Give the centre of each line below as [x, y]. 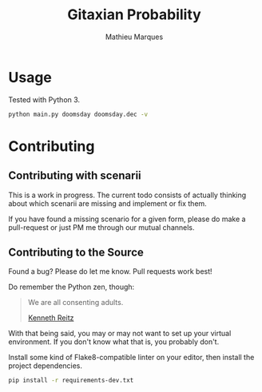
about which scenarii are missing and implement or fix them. [108, 203]
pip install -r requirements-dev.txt [71, 381]
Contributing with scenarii [75, 176]
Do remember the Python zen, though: [71, 287]
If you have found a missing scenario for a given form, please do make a [127, 219]
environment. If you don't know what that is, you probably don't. [114, 342]
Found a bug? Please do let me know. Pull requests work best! [111, 271]
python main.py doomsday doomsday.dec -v [78, 114]
